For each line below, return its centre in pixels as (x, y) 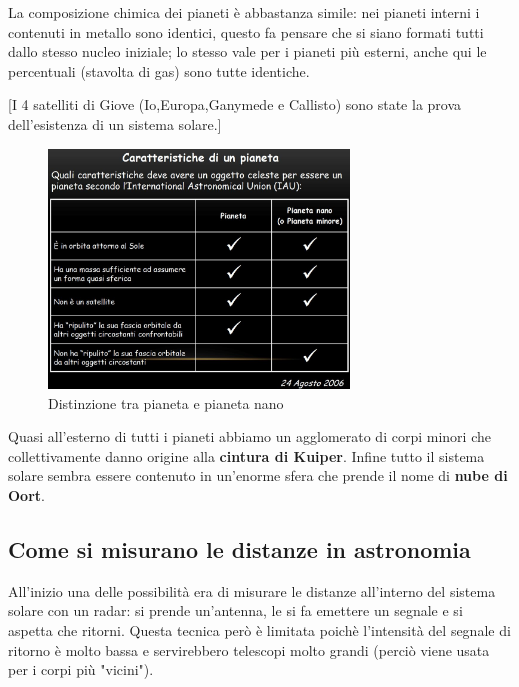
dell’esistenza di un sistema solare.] (115, 123)
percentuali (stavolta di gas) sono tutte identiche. (159, 70)
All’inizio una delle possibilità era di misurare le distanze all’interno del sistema (252, 590)
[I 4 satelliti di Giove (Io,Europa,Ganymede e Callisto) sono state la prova (235, 104)
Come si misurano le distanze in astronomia (239, 548)
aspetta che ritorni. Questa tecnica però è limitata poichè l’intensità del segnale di (259, 629)
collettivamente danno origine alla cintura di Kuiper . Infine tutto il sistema (246, 455)
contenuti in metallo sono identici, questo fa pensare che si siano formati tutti (246, 31)
